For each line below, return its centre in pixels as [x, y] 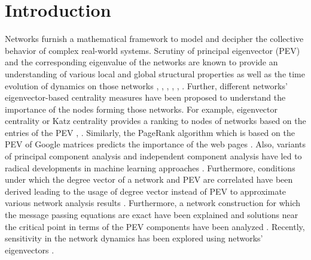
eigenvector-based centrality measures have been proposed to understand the [145, 97]
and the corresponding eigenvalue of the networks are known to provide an [141, 62]
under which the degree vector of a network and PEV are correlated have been [149, 179]
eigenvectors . [30, 250]
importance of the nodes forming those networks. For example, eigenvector [141, 109]
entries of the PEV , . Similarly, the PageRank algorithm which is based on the [150, 132]
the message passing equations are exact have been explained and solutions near [152, 215]
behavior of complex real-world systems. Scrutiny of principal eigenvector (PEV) [153, 50]
